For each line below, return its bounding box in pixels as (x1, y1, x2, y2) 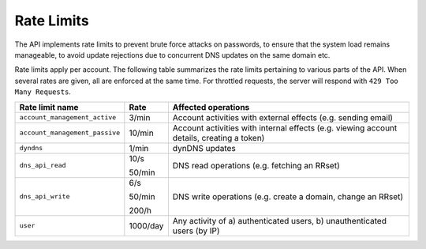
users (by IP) (172, 225, 220, 236)
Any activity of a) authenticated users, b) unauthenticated (172, 215, 387, 226)
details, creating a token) (172, 132, 265, 143)
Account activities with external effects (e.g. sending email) (172, 111, 394, 123)
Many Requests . (14, 87, 71, 96)
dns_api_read (19, 161, 66, 169)
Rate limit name (19, 101, 79, 112)
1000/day (129, 220, 164, 231)
